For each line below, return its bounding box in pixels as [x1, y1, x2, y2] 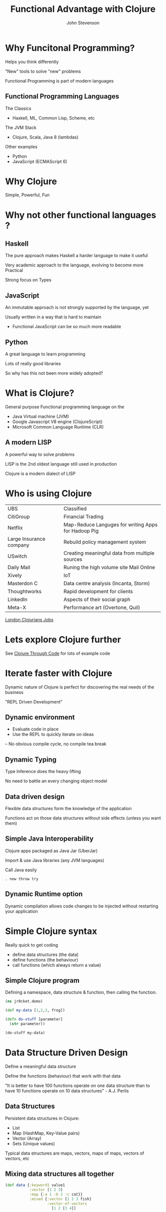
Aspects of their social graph [63, 596, 131, 603]
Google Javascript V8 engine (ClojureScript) [12, 419, 103, 425]
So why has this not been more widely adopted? [5, 370, 103, 376]
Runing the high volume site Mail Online [63, 563, 156, 570]
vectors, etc [5, 1155, 30, 1161]
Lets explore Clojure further [5, 634, 121, 645]
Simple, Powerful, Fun [5, 192, 50, 198]
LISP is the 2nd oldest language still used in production [5, 461, 117, 467]
